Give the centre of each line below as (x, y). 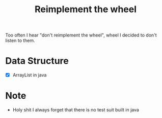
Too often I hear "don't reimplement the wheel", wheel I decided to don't (81, 35)
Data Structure (37, 61)
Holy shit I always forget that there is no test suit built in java (76, 110)
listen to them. (20, 41)
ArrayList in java (30, 75)
